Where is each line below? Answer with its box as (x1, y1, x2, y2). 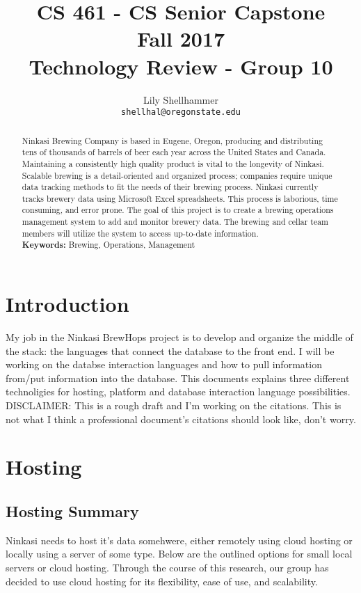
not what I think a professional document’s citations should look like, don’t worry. (6, 411, 356, 426)
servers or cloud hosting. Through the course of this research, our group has (6, 560, 329, 574)
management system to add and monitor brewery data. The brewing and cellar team (22, 216, 329, 228)
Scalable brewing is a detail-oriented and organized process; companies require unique (22, 169, 332, 181)
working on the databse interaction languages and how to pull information (6, 357, 322, 372)
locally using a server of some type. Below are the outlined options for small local (6, 546, 353, 561)
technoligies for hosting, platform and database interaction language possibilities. (6, 384, 351, 399)
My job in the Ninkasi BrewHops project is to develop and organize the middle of (6, 330, 353, 345)
